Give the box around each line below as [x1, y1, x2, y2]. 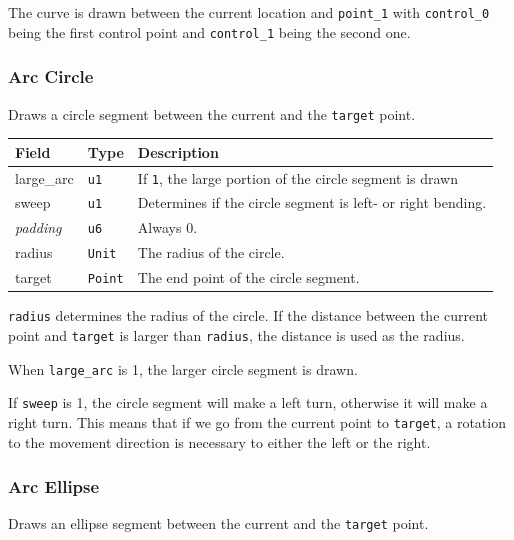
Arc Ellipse [8, 474, 100, 499]
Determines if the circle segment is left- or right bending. [137, 192, 487, 213]
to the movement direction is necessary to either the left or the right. [8, 431, 431, 452]
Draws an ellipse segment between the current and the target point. [8, 513, 429, 534]
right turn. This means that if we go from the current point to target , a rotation [8, 411, 506, 432]
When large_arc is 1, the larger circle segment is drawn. [8, 358, 358, 379]
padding [15, 217, 62, 238]
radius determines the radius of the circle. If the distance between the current [8, 305, 489, 326]
